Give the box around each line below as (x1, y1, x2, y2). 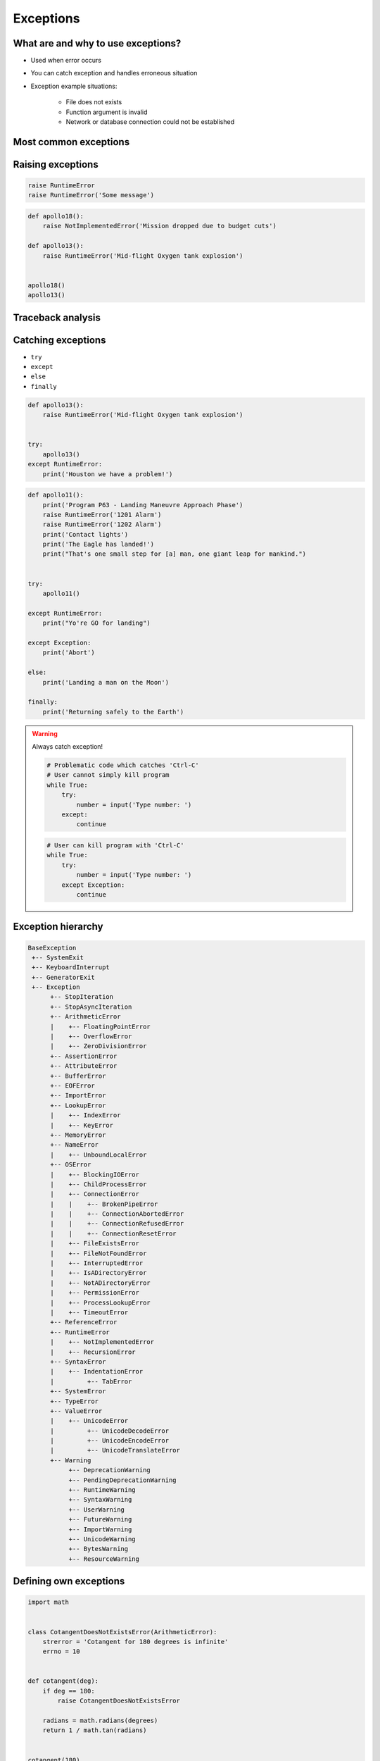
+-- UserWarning (68, 1505, 125, 1514)
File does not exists (65, 98, 122, 106)
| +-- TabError (50, 1377, 132, 1386)
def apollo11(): (27, 491, 84, 499)
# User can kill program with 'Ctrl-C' (46, 841, 184, 849)
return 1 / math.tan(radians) (42, 1726, 147, 1734)
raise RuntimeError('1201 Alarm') (42, 511, 162, 518)
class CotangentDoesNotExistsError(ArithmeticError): (27, 1628, 217, 1636)
